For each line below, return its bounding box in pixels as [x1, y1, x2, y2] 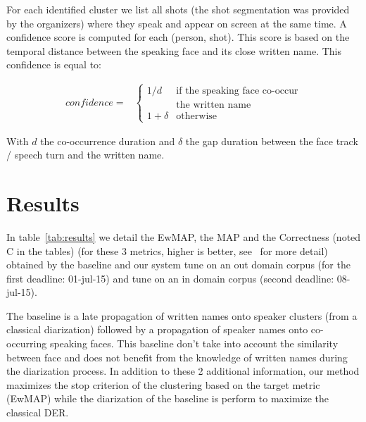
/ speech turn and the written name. [6, 147, 165, 162]
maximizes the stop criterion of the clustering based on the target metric [6, 377, 320, 392]
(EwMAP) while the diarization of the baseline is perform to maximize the [6, 391, 329, 406]
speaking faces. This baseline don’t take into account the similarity [49, 336, 339, 351]
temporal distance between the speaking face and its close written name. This [6, 43, 342, 58]
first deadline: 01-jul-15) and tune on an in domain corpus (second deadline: [6, 271, 334, 285]
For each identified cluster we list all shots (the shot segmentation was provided [6, 2, 350, 16]
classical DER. [6, 405, 69, 420]
